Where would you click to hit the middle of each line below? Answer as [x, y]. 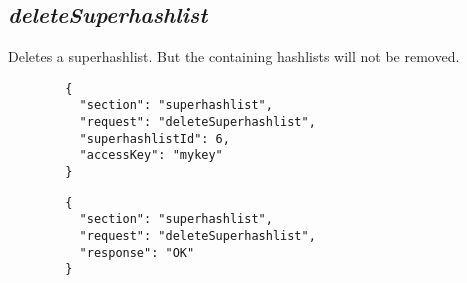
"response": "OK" [137, 252]
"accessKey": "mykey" [151, 155]
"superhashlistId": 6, [154, 138]
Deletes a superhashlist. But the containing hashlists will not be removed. [234, 56]
